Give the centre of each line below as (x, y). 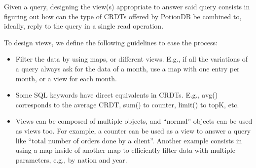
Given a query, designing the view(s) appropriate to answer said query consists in (127, 6)
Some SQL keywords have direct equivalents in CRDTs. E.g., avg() (117, 95)
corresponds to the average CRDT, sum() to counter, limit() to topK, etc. (127, 104)
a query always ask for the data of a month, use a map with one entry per (128, 68)
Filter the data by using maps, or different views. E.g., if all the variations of (132, 59)
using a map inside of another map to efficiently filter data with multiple (125, 150)
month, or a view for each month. (66, 78)
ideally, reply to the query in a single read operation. (84, 26)
